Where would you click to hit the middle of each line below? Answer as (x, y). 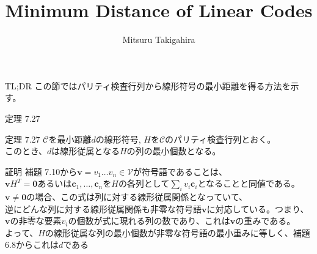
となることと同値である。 (249, 183)
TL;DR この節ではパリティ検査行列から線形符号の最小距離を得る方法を (148, 85)
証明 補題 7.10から (41, 171)
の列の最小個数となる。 (174, 151)
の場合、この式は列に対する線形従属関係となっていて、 (137, 197)
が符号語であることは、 (180, 171)
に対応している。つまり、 (258, 208)
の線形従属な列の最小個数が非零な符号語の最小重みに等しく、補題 (177, 232)
